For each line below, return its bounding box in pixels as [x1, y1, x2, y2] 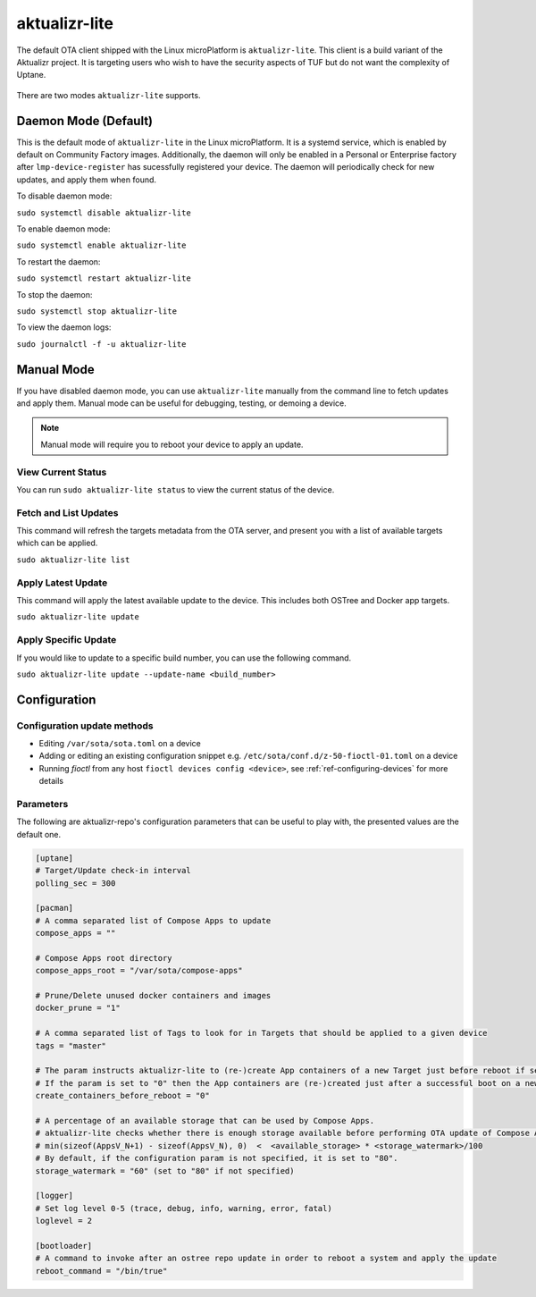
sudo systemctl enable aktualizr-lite [16, 240, 187, 250]
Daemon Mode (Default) [16, 113, 154, 129]
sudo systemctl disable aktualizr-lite [16, 207, 191, 218]
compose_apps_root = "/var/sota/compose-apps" [35, 965, 243, 976]
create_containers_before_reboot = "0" [35, 1091, 210, 1101]
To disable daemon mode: [16, 190, 113, 201]
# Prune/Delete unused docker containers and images [35, 990, 272, 1001]
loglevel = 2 [35, 1216, 93, 1226]
